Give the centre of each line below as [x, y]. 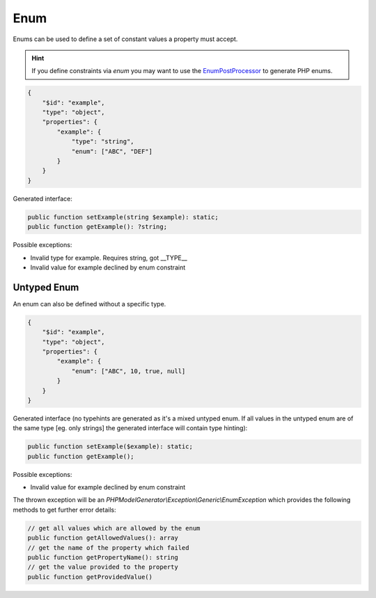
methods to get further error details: [64, 510]
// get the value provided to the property [103, 567]
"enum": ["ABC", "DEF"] [112, 151]
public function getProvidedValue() [90, 577]
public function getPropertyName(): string [103, 558]
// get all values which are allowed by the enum [114, 528]
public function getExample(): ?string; [97, 227]
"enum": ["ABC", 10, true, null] [128, 371]
